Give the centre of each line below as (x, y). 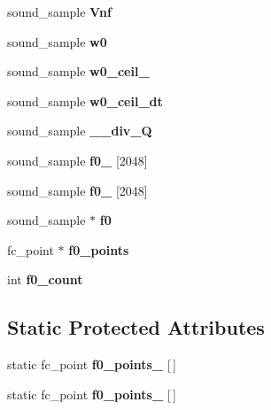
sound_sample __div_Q (80, 131)
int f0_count (45, 279)
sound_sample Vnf (59, 12)
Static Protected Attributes (136, 327)
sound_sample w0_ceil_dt (85, 101)
